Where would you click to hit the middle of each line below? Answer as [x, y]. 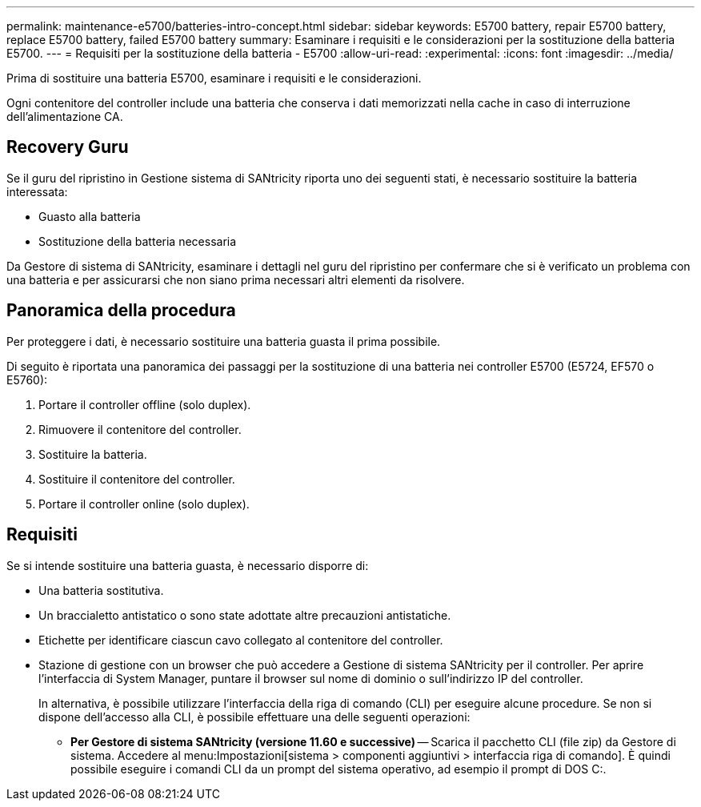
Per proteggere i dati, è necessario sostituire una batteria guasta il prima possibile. [224, 341]
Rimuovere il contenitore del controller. [140, 429]
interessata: [37, 191]
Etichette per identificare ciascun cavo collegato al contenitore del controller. [241, 640]
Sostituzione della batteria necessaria [138, 241]
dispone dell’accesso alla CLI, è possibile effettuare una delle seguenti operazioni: [254, 717]
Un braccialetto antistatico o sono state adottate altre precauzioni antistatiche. [245, 615]
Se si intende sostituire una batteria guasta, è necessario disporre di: [188, 565]
